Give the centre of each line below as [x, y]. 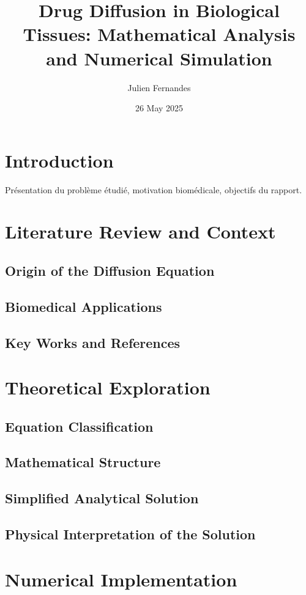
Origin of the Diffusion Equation [110, 270]
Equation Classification [79, 426]
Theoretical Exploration [108, 387]
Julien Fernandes [159, 87]
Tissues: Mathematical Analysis [159, 34]
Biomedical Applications [84, 306]
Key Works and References [93, 342]
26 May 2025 [159, 108]
